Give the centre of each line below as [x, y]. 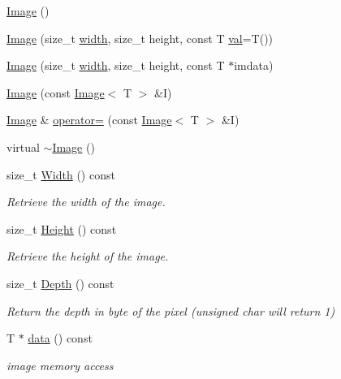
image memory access [60, 365]
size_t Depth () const [60, 283]
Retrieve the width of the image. [86, 202]
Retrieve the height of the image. [88, 256]
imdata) [254, 65]
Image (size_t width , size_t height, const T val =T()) [140, 38]
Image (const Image [56, 92]
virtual [23, 146]
